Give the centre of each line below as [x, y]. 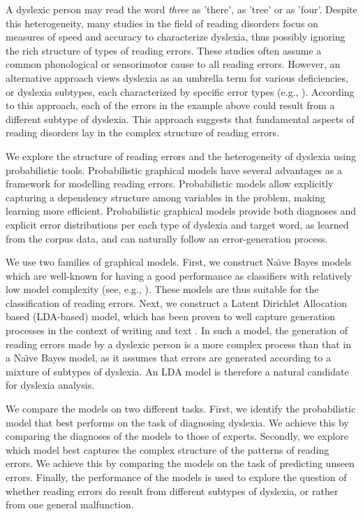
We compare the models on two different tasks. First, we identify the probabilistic [181, 409]
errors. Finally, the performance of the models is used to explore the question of [176, 477]
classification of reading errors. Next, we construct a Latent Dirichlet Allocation [176, 302]
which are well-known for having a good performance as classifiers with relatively [179, 275]
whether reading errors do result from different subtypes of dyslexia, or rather [172, 490]
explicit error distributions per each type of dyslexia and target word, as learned [177, 224]
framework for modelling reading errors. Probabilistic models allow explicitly [170, 184]
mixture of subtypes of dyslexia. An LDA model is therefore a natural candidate [177, 371]
